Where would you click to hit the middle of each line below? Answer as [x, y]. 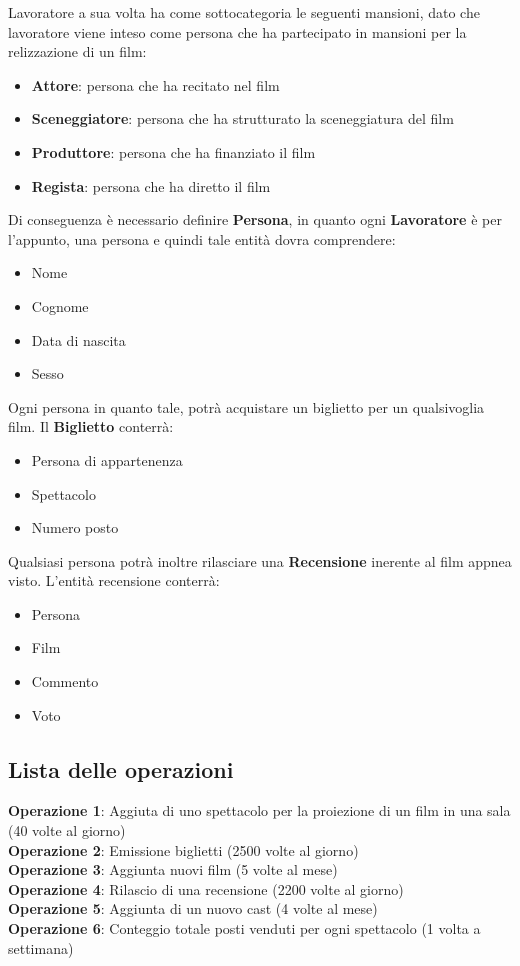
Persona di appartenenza [107, 459]
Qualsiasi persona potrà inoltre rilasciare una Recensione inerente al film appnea [260, 560]
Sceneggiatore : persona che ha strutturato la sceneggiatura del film [242, 118]
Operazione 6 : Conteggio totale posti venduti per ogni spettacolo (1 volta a [244, 928]
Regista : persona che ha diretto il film [151, 185]
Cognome [60, 305]
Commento [65, 681]
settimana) [41, 947]
